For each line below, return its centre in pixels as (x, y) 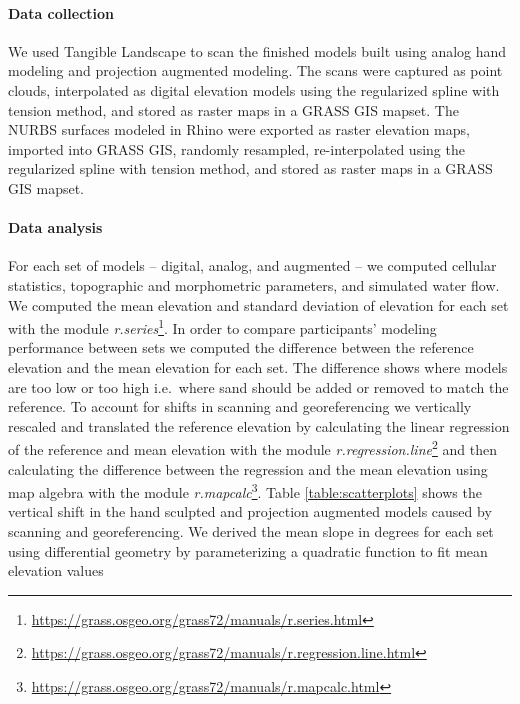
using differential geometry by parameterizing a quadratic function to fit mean (248, 550)
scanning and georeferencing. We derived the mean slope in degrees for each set (251, 531)
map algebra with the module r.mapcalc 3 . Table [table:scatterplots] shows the (245, 490)
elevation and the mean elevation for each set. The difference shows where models (258, 366)
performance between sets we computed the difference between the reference (241, 347)
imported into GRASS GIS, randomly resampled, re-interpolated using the (236, 148)
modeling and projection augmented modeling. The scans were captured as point (255, 70)
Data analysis (55, 227)
